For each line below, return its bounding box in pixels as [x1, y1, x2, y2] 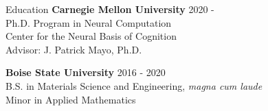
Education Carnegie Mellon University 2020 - [5, 2, 214, 16]
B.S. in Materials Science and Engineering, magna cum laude [5, 78, 263, 92]
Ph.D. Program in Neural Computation [5, 15, 172, 29]
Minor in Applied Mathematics [5, 92, 136, 106]
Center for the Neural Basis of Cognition [5, 29, 177, 43]
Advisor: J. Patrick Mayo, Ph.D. [5, 42, 142, 56]
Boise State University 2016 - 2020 [5, 65, 166, 79]
